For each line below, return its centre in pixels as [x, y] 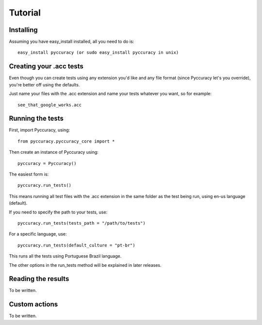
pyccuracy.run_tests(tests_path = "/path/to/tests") [82, 223]
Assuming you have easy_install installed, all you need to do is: [72, 42]
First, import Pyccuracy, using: [40, 130]
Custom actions [33, 304]
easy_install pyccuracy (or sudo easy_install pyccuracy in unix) [98, 53]
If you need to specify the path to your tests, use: [58, 212]
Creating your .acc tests [46, 66]
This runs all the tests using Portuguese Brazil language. [65, 256]
